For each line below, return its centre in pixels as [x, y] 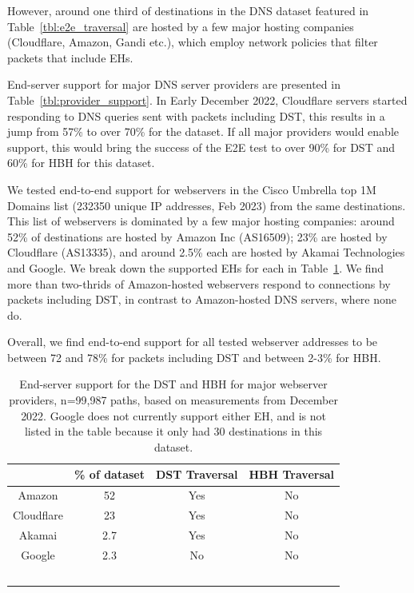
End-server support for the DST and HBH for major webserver [173, 384]
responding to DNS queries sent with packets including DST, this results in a [196, 115]
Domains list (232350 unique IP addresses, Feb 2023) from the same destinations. [207, 205]
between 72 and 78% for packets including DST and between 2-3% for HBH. [194, 357]
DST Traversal [197, 474]
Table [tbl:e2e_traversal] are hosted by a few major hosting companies [181, 26]
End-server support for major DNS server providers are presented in [174, 84]
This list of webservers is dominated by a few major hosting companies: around [201, 221]
